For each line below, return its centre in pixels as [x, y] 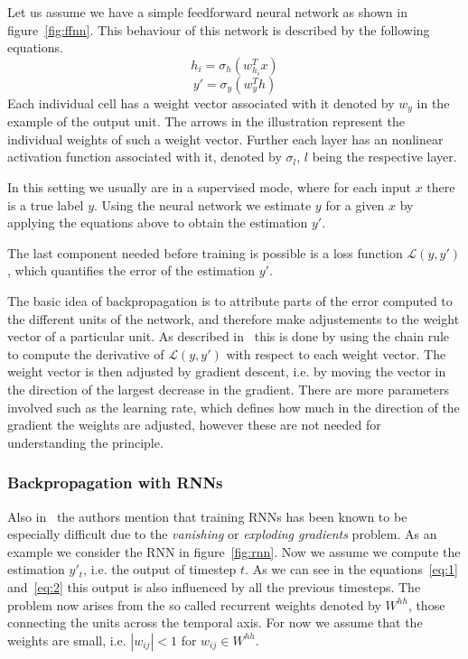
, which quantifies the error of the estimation [131, 270]
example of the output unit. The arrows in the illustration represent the [206, 121]
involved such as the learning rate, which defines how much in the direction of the [234, 407]
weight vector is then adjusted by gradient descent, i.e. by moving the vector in [227, 371]
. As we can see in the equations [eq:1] [351, 569]
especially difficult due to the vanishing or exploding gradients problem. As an [222, 534]
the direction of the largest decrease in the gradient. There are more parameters [228, 389]
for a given [355, 204]
